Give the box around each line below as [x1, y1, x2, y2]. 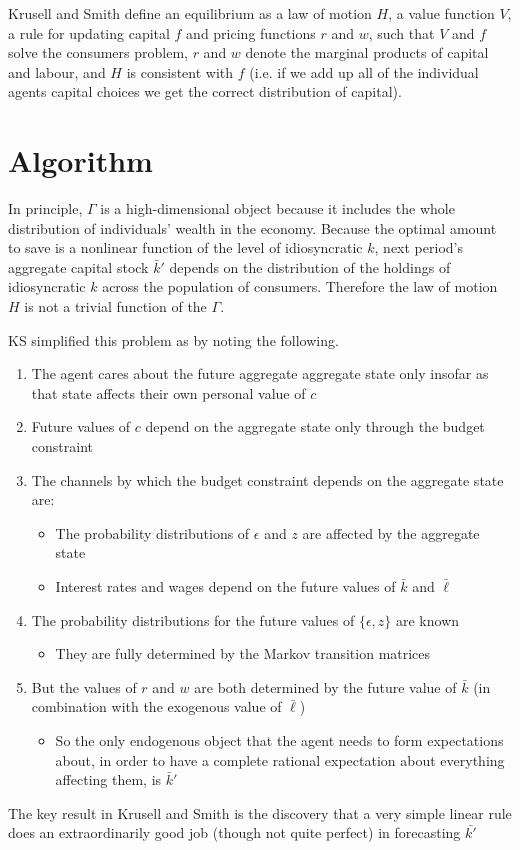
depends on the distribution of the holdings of [169, 256, 451, 277]
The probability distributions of [55, 522, 250, 543]
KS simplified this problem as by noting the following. [8, 329, 339, 350]
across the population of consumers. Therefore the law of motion [102, 276, 498, 297]
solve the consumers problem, [8, 42, 188, 63]
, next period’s [374, 237, 463, 258]
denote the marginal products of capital [245, 42, 489, 63]
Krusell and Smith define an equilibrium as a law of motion [8, 3, 372, 23]
